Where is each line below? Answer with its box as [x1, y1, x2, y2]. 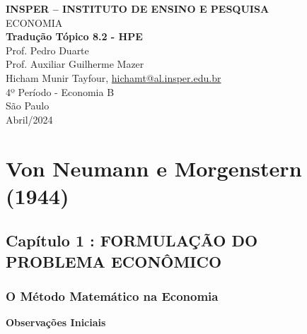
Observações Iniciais [6, 315, 106, 330]
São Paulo [6, 98, 50, 113]
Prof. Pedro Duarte [6, 42, 89, 57]
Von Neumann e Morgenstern [6, 153, 302, 182]
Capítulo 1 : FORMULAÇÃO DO [6, 229, 258, 251]
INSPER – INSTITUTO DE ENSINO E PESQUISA [6, 1, 270, 16]
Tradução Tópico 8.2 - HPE [6, 29, 143, 44]
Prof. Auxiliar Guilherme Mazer [6, 56, 144, 71]
